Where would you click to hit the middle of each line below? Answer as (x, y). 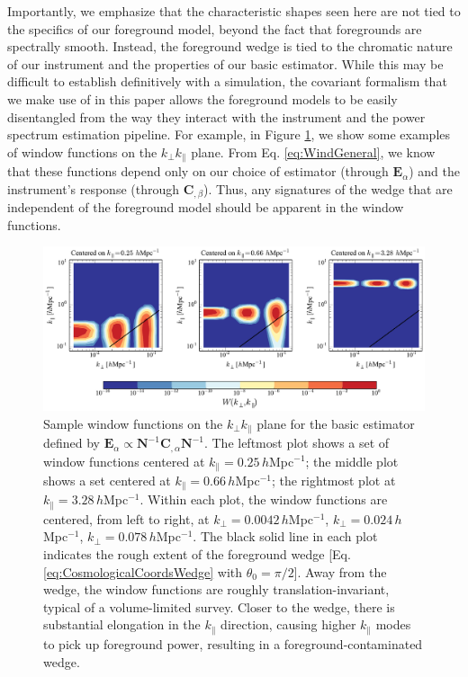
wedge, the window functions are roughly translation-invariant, (216, 589)
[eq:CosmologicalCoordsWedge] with (143, 571)
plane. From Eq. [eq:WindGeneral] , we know (313, 151)
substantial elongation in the (122, 624)
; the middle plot (352, 461)
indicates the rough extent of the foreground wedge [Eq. (197, 554)
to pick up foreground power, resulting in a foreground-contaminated (233, 643)
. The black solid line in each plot (285, 536)
